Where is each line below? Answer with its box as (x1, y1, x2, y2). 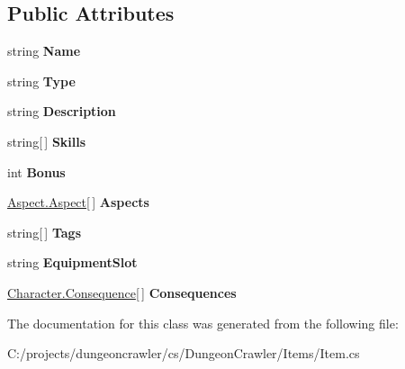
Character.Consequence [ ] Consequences (7, 283, 237, 301)
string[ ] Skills (7, 131, 86, 150)
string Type (7, 71, 76, 90)
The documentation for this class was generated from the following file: (7, 313, 399, 332)
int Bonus (7, 162, 66, 181)
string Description (7, 102, 116, 121)
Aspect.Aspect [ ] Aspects (7, 193, 149, 211)
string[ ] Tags (7, 222, 82, 241)
